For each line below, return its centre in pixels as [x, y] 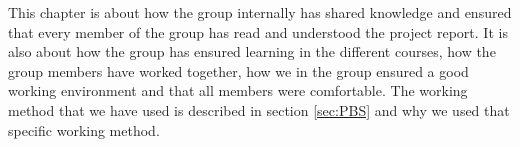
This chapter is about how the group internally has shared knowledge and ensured [260, 12]
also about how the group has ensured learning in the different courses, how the [252, 51]
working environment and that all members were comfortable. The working [238, 90]
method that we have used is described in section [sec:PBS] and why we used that [259, 109]
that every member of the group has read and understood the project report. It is [258, 31]
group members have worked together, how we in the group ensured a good [238, 70]
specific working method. [84, 129]
